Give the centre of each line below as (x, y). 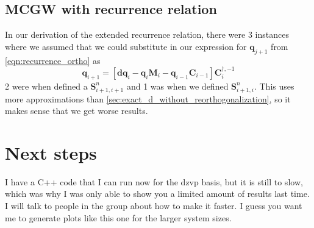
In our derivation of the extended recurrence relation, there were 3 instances (147, 34)
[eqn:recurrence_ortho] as (53, 60)
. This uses (274, 86)
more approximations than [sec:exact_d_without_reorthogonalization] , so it (148, 98)
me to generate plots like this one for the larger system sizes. (118, 217)
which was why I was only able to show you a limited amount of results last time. (157, 194)
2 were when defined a (46, 86)
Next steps (51, 152)
